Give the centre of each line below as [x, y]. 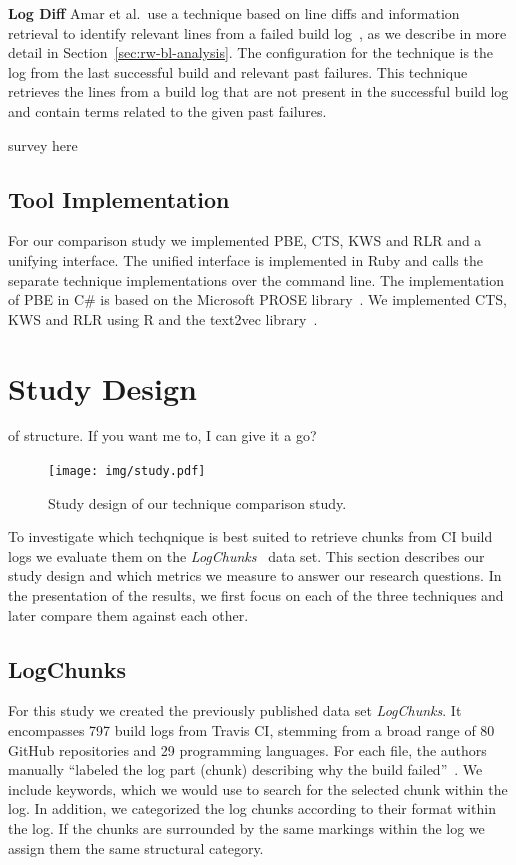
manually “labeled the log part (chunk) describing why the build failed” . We [245, 769]
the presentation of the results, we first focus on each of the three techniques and [256, 595]
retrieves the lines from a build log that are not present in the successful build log [258, 91]
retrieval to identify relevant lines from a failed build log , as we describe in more [257, 32]
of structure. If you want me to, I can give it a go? [162, 435]
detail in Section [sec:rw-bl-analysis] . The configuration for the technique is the [251, 52]
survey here [43, 144]
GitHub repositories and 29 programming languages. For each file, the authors [247, 749]
